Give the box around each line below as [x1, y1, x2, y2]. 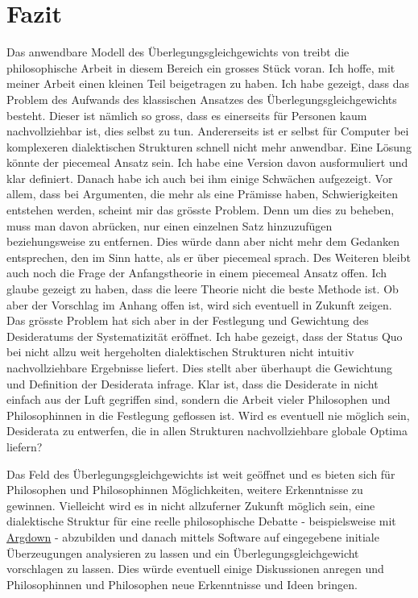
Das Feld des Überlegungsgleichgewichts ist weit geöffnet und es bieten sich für [6, 465, 395, 482]
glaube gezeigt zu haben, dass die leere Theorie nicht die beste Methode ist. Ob [6, 280, 399, 297]
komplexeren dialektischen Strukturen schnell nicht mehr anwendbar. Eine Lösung [6, 138, 412, 155]
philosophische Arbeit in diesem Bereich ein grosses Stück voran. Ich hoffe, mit [6, 59, 395, 76]
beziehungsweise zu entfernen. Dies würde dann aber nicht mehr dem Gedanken [6, 233, 399, 250]
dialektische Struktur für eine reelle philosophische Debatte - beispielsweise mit [6, 513, 396, 529]
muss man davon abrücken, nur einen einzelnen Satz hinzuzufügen [6, 217, 333, 234]
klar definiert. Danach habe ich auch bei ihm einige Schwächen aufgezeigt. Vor [6, 169, 393, 186]
